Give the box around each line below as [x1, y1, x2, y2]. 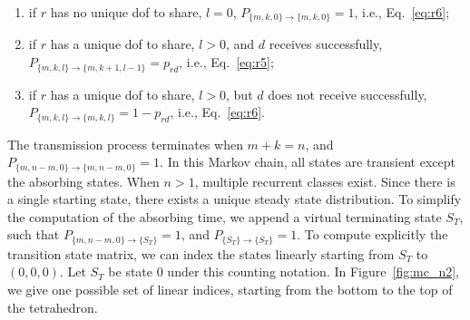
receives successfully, [269, 34, 383, 53]
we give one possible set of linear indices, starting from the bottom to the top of [7, 280, 453, 299]
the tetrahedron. [7, 297, 98, 316]
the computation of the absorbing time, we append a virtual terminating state [7, 207, 442, 226]
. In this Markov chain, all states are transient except [160, 152, 455, 171]
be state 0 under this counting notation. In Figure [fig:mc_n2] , [108, 262, 460, 281]
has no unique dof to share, [50, 3, 202, 21]
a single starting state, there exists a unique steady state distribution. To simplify [7, 189, 462, 208]
